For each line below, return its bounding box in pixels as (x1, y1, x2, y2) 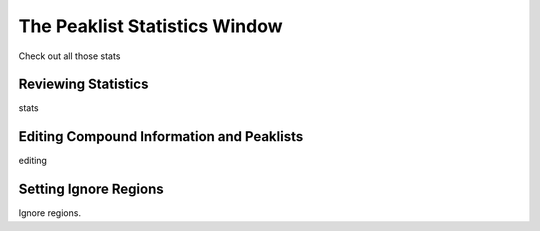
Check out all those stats (18, 50, 121, 62)
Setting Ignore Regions (18, 181, 164, 198)
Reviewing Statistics (18, 76, 149, 93)
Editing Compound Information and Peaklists (18, 128, 304, 145)
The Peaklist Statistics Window (18, 15, 283, 37)
